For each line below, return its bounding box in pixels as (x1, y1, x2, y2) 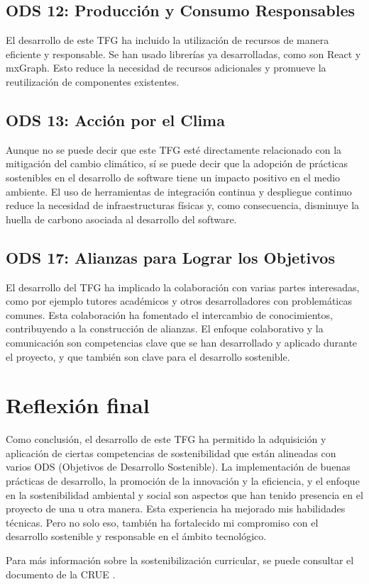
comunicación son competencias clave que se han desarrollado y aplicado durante (6, 335, 358, 349)
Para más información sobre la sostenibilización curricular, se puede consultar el (6, 552, 354, 567)
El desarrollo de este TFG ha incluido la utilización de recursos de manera (6, 33, 329, 47)
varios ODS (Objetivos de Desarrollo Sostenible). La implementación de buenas (6, 459, 351, 474)
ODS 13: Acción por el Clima (6, 108, 225, 130)
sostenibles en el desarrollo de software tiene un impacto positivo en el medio (6, 169, 341, 184)
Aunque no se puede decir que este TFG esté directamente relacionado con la (6, 142, 342, 157)
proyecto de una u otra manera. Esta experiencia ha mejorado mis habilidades (6, 501, 346, 516)
